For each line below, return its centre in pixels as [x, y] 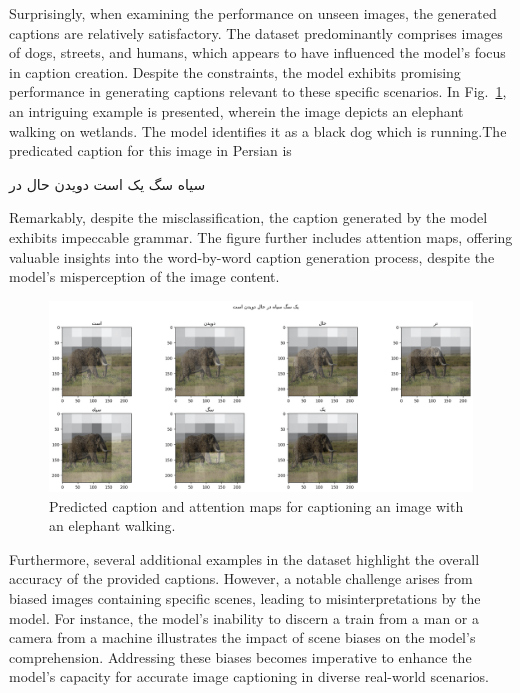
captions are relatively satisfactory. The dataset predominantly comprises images [256, 32]
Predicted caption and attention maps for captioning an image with [256, 505]
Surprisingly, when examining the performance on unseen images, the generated [253, 13]
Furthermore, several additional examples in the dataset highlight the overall [244, 558]
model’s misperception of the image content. [144, 276]
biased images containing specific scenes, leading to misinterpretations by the [245, 597]
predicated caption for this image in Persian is [150, 150]
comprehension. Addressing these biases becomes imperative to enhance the [240, 656]
